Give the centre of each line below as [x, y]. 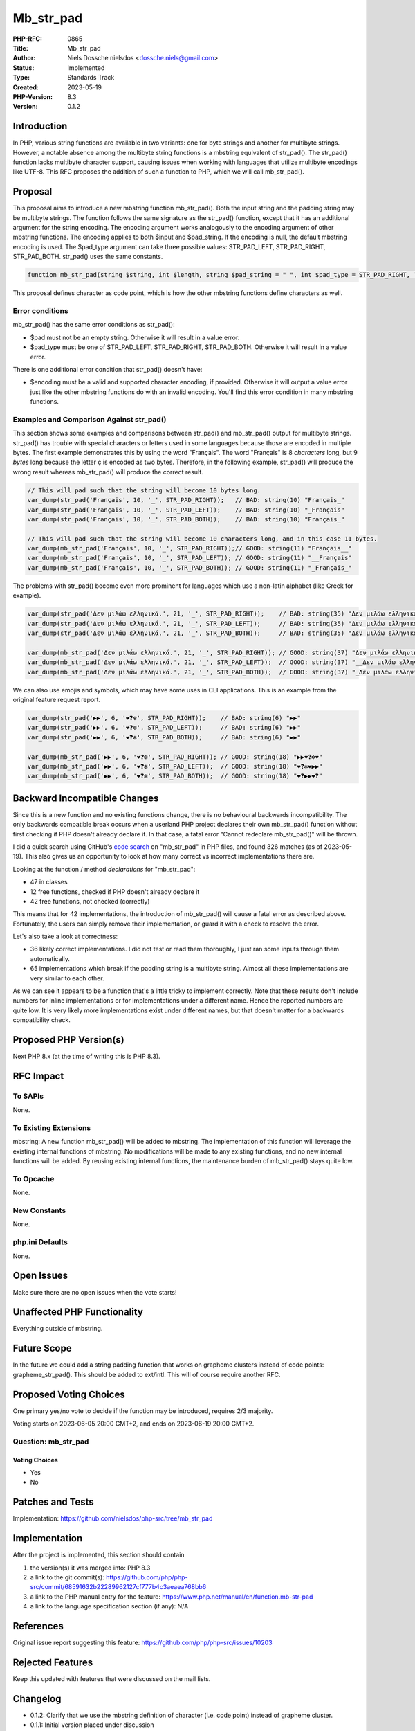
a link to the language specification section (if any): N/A [109, 1606]
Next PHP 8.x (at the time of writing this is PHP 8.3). [86, 1057]
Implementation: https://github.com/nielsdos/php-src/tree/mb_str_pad [113, 1518]
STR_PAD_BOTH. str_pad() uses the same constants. [88, 257]
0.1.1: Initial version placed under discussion [92, 1725]
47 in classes [49, 882]
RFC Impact [38, 1076]
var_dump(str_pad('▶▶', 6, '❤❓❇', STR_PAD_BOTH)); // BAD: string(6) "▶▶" [164, 737]
